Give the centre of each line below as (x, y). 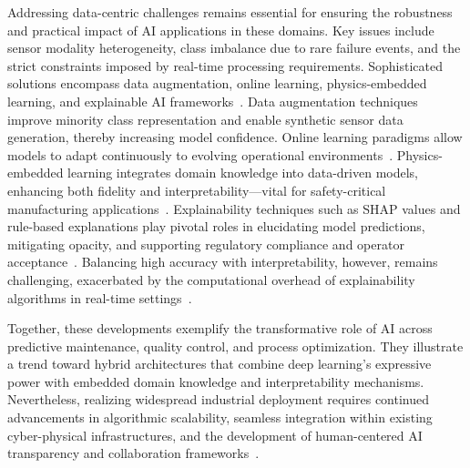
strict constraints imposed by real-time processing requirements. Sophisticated (225, 65)
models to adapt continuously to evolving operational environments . (200, 154)
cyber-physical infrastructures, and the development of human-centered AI (215, 435)
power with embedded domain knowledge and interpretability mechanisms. (216, 381)
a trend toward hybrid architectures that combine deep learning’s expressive (220, 364)
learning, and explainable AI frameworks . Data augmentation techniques (213, 101)
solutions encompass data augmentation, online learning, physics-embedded (217, 83)
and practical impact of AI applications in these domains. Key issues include (221, 30)
